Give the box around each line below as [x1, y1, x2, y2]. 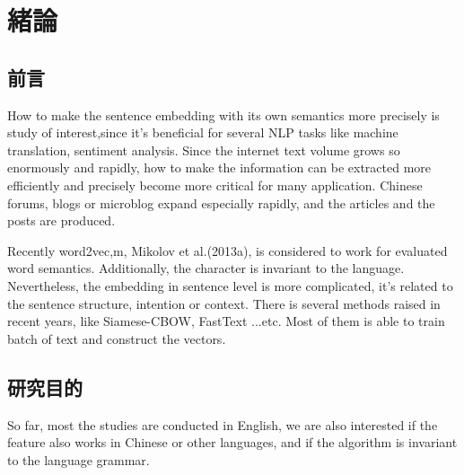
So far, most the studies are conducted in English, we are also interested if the [7, 415, 438, 434]
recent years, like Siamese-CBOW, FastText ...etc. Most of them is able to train [7, 312, 445, 330]
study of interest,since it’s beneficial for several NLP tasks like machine [7, 123, 398, 142]
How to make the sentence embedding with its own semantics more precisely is [7, 105, 440, 124]
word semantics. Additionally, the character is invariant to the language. [7, 259, 405, 277]
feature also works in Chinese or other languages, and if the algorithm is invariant [7, 433, 458, 452]
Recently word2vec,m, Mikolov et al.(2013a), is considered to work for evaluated [7, 241, 448, 259]
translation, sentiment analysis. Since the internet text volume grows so [7, 140, 400, 159]
